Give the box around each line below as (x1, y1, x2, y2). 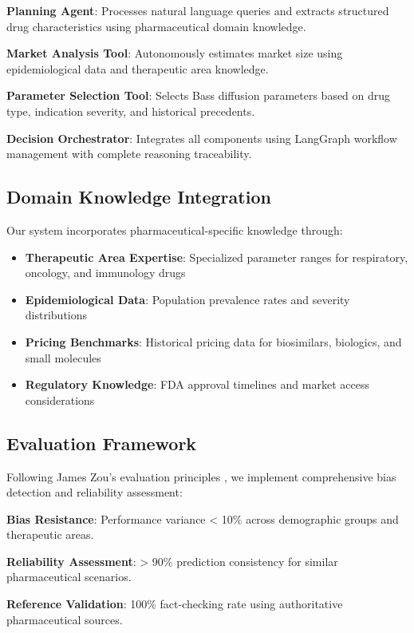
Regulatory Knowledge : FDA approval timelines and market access (25, 376, 369, 393)
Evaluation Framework (6, 430, 197, 455)
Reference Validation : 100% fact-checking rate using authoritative (6, 595, 343, 612)
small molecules (25, 349, 101, 366)
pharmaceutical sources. (6, 611, 123, 627)
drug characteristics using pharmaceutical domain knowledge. (6, 18, 306, 34)
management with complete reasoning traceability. (6, 145, 252, 162)
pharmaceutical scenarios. (6, 568, 132, 585)
